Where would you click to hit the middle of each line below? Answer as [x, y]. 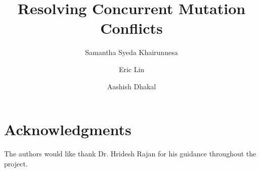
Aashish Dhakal [132, 86]
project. [16, 163]
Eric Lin [132, 69]
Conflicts [132, 28]
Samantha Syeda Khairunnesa [132, 52]
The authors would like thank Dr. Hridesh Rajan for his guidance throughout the [130, 154]
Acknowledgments [68, 129]
